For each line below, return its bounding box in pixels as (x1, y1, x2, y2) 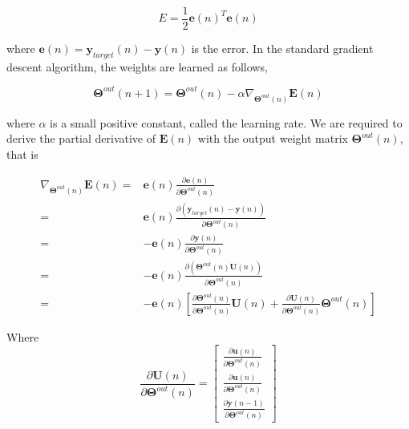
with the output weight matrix (197, 130, 348, 147)
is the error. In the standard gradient (191, 40, 374, 57)
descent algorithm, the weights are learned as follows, (6, 58, 268, 75)
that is (6, 145, 38, 162)
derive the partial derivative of (6, 130, 156, 147)
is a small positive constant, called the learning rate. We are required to (50, 114, 403, 131)
